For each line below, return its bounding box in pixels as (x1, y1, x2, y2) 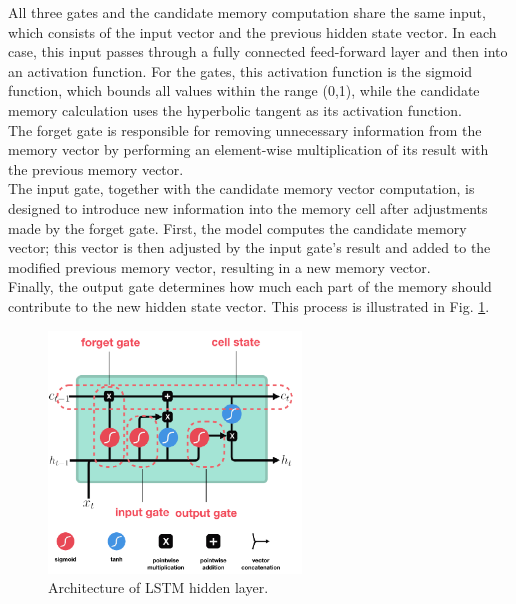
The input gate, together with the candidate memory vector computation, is (8, 178, 475, 199)
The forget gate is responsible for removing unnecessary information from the (8, 119, 482, 140)
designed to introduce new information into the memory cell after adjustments (8, 197, 488, 218)
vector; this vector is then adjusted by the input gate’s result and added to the (8, 237, 491, 258)
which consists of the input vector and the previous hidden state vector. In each (8, 21, 497, 42)
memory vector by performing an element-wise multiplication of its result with (8, 139, 489, 160)
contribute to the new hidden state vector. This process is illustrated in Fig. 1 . (8, 295, 490, 316)
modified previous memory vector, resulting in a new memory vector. (8, 256, 431, 277)
